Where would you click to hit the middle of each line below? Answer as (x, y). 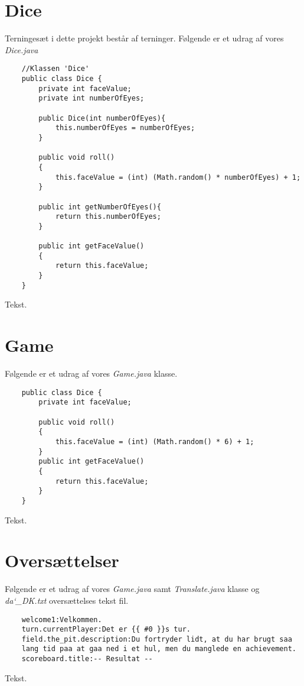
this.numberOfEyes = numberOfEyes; (125, 128)
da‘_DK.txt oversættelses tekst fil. (67, 600)
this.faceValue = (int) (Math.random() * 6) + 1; (155, 442)
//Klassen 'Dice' (55, 69)
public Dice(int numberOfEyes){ (102, 118)
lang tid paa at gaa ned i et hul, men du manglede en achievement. (159, 649)
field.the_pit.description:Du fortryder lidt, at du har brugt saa (157, 639)
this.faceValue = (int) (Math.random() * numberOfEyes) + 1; (178, 177)
